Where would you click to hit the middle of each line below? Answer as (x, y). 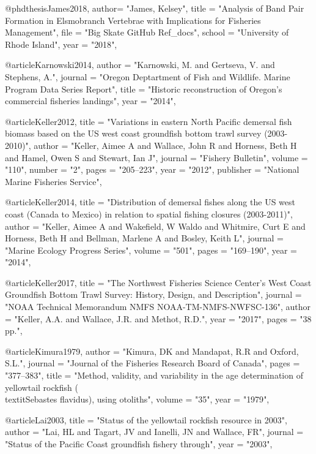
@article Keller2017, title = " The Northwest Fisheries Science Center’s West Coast (158, 282)
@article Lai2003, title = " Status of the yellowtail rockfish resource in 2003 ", (146, 419)
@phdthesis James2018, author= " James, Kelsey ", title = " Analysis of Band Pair (155, 8)
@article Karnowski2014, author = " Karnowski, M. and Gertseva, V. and (140, 65)
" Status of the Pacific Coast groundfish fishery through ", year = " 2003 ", (139, 444)
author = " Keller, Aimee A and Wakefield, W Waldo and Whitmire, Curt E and (155, 226)
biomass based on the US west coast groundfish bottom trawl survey (133, 133)
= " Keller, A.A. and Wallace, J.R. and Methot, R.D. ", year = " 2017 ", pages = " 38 (158, 318)
